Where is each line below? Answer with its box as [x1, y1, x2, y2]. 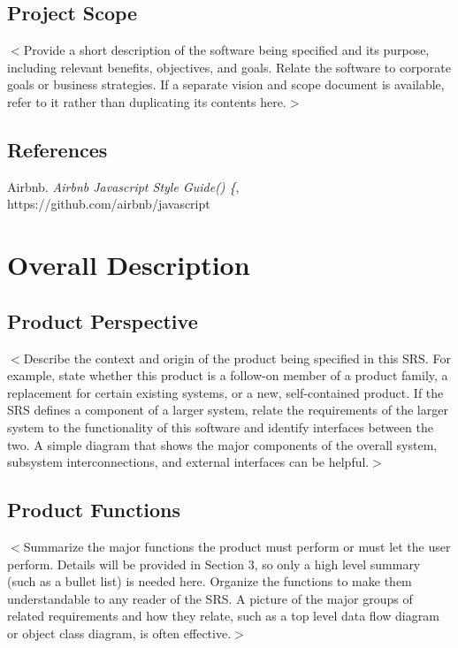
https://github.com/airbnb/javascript [7, 194, 210, 213]
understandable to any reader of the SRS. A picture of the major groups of [7, 589, 413, 607]
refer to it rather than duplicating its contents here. [7, 92, 286, 111]
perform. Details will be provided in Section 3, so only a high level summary [7, 554, 421, 573]
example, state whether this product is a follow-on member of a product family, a [7, 366, 448, 385]
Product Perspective [7, 307, 198, 334]
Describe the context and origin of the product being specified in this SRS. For [23, 348, 451, 367]
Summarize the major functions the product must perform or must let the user [23, 537, 451, 555]
